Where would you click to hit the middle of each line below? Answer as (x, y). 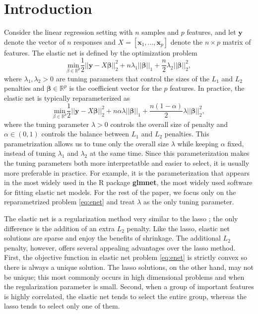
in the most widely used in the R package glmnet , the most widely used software (128, 182)
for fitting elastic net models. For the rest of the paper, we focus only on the (120, 192)
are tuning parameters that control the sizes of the (132, 78)
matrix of (237, 41)
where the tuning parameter (47, 124)
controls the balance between (85, 134)
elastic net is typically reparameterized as (67, 97)
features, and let (211, 32)
